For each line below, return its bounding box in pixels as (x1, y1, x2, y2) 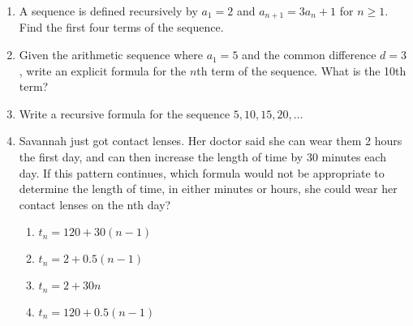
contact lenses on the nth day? (19, 195, 171, 212)
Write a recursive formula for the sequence (19, 105, 230, 122)
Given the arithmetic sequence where (19, 46, 203, 63)
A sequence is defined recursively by (19, 2, 198, 19)
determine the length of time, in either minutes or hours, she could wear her (19, 180, 398, 197)
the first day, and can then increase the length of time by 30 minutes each (19, 148, 386, 165)
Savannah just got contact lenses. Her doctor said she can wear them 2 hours (19, 132, 402, 149)
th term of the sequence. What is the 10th (196, 62, 407, 79)
